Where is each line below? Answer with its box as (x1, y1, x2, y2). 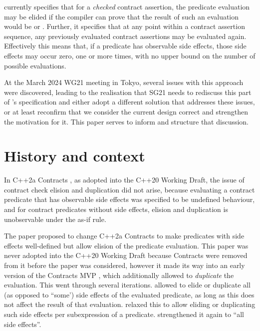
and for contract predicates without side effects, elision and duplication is (4, 204, 228, 214)
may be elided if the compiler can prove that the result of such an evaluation (4, 11, 239, 21)
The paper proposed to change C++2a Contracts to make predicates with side (4, 230, 245, 241)
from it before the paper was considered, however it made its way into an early (4, 260, 245, 270)
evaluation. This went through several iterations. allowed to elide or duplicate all (4, 279, 251, 290)
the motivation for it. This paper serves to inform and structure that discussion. (4, 116, 249, 126)
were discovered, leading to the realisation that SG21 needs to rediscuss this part (4, 86, 252, 97)
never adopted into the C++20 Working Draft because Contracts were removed (4, 250, 248, 260)
